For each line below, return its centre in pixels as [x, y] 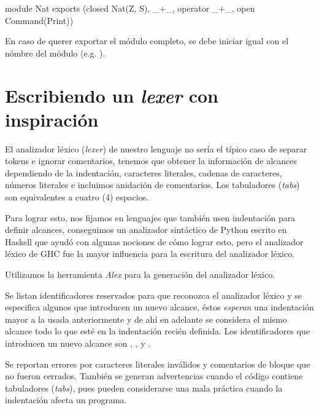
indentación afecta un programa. [66, 400]
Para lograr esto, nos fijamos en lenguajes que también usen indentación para [150, 217]
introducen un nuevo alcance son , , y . [78, 343]
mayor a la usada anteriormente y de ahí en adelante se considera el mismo [146, 319]
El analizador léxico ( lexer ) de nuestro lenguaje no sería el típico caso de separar [156, 148]
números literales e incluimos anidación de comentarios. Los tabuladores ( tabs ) [152, 185]
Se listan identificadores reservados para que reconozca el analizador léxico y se [153, 295]
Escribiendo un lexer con [112, 95]
